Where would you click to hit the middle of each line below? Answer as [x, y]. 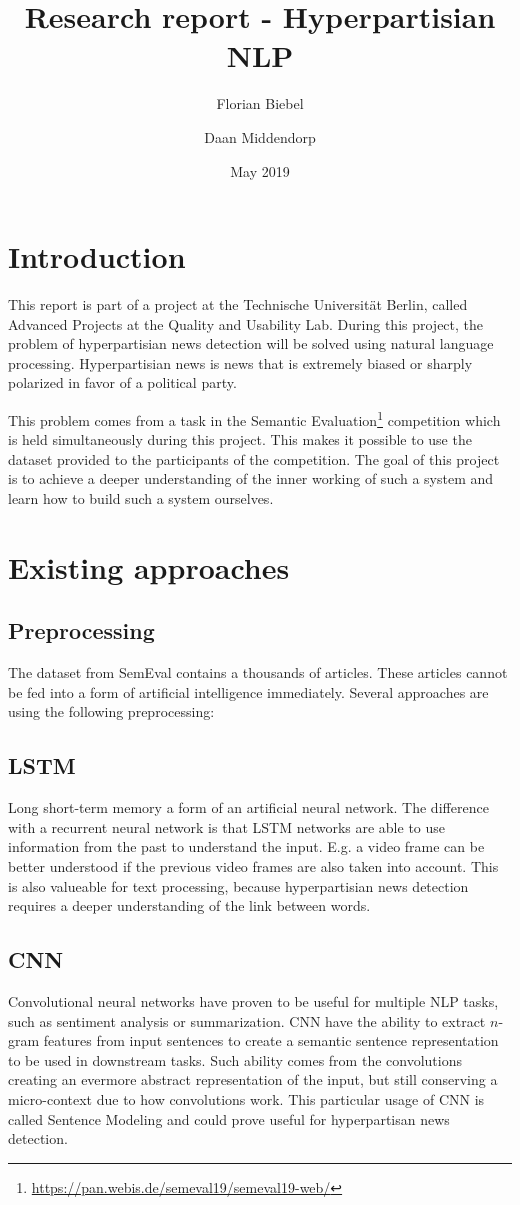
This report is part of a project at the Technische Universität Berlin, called [238, 304]
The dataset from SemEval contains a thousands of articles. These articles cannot [258, 672]
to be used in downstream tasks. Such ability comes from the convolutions [235, 1059]
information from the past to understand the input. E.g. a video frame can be [246, 846]
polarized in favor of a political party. [122, 382]
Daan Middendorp [260, 136]
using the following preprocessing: [111, 711]
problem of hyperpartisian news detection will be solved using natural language [251, 343]
